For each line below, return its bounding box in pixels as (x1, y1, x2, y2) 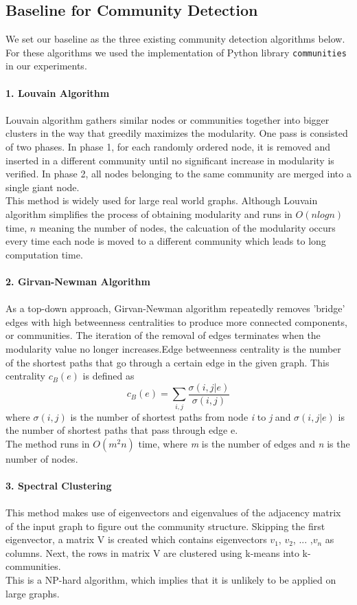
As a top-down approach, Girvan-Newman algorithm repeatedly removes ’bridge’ (5, 301, 345, 316)
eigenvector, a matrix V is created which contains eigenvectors (5, 532, 267, 547)
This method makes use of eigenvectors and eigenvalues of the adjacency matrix (5, 505, 341, 520)
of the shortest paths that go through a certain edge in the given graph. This (5, 355, 330, 369)
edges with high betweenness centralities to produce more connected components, (5, 314, 347, 329)
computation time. (5, 247, 83, 261)
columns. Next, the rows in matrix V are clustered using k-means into (5, 545, 299, 560)
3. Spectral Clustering (5, 478, 112, 492)
